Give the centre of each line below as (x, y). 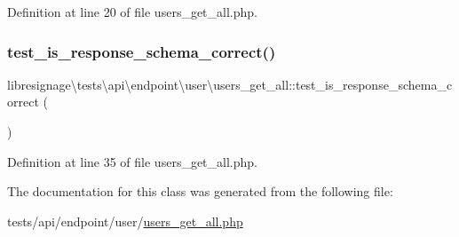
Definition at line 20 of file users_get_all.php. (132, 12)
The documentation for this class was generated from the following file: (200, 191)
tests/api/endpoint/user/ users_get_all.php (125, 221)
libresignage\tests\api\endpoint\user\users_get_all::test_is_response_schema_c (230, 84)
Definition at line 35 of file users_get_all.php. (132, 161)
